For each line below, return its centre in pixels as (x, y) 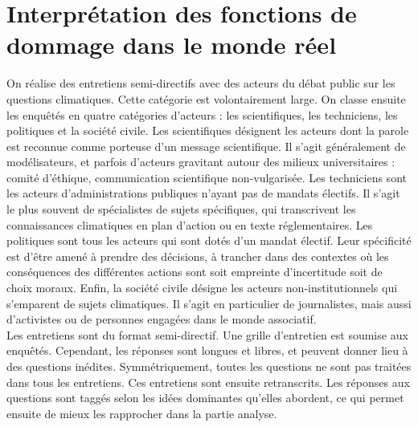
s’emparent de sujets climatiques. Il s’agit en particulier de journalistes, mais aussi (209, 303)
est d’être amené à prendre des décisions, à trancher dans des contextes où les (198, 256)
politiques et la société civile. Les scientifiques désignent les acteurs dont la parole (208, 130)
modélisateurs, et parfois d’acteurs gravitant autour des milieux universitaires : (201, 162)
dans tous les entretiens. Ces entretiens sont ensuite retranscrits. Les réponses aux (208, 382)
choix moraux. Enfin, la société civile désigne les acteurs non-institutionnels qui (202, 288)
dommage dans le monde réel (172, 45)
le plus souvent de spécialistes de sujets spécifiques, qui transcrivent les (181, 209)
